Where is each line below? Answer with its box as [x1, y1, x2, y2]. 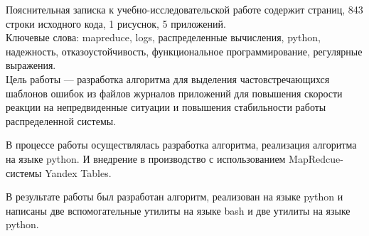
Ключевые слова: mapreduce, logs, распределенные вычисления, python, [6, 30, 321, 45]
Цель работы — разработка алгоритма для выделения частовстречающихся [6, 71, 330, 86]
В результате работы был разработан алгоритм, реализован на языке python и [6, 189, 343, 204]
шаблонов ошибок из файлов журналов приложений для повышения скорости [6, 85, 343, 100]
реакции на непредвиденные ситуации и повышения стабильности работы [6, 100, 326, 114]
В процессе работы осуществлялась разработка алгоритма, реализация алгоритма [6, 137, 357, 152]
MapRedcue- [289, 151, 343, 166]
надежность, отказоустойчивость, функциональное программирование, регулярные [6, 43, 363, 58]
